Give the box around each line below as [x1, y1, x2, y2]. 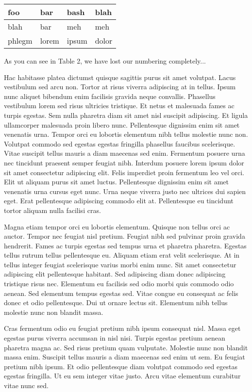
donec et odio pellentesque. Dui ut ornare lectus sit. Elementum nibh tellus [4, 297, 228, 308]
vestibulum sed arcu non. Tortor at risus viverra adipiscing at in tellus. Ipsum [4, 82, 236, 92]
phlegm [8, 35, 33, 46]
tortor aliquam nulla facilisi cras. [4, 205, 101, 215]
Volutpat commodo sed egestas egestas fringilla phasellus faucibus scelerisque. [4, 138, 235, 148]
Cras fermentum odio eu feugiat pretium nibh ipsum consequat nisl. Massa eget [4, 323, 241, 333]
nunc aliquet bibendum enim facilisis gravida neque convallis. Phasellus [4, 91, 216, 101]
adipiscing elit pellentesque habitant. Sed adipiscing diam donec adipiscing [4, 269, 226, 279]
